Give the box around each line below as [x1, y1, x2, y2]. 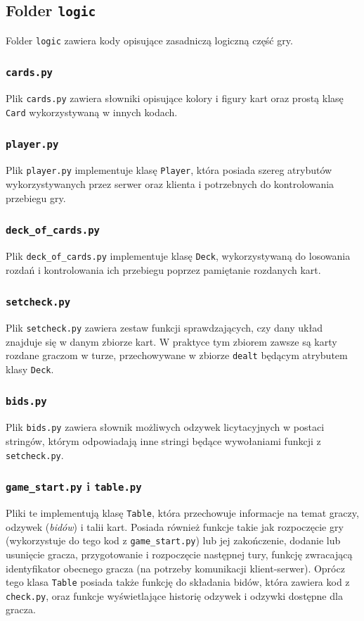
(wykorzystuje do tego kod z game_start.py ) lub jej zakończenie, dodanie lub [6, 533, 341, 548]
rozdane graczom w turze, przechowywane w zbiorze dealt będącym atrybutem [6, 348, 348, 363]
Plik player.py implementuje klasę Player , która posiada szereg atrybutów [6, 163, 332, 177]
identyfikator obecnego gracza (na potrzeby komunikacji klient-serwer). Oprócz [6, 560, 345, 575]
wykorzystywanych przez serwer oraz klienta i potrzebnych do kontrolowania [6, 176, 334, 191]
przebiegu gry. [6, 190, 66, 205]
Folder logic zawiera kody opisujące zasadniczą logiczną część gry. [6, 32, 293, 47]
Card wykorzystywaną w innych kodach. [6, 104, 178, 119]
